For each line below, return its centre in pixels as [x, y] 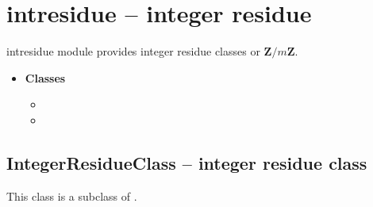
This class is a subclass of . [72, 195]
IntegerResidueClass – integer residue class [187, 162]
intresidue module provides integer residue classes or [133, 51]
